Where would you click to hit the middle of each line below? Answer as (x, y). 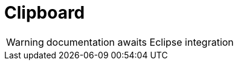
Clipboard (45, 13)
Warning (25, 42)
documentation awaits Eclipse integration (140, 42)
